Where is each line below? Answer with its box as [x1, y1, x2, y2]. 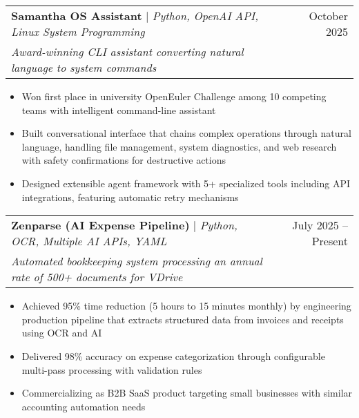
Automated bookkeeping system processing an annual [11, 253, 262, 269]
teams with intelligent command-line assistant [21, 102, 216, 117]
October [309, 8, 348, 23]
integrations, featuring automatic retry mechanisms [21, 189, 239, 204]
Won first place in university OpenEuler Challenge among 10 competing [21, 89, 327, 103]
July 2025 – [292, 217, 348, 234]
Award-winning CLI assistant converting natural [11, 44, 244, 59]
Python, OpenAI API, [152, 8, 259, 23]
